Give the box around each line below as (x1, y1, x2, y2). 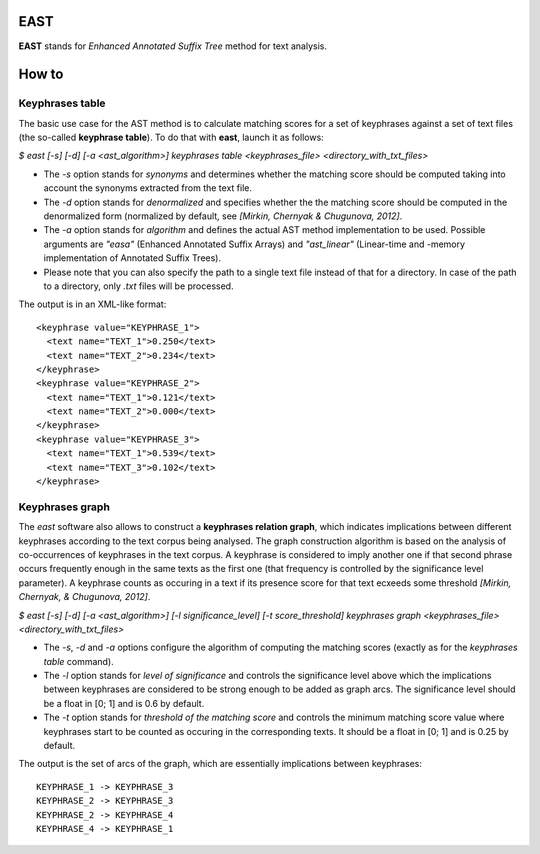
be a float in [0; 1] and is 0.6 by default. (43, 697, 205, 709)
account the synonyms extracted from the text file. (43, 182, 252, 194)
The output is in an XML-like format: (18, 298, 167, 310)
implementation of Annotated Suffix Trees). (43, 252, 222, 264)
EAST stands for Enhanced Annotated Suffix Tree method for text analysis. (18, 40, 327, 52)
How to (18, 66, 64, 83)
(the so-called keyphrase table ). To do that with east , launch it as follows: (18, 131, 324, 144)
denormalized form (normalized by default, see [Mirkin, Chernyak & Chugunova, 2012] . (43, 210, 403, 222)
